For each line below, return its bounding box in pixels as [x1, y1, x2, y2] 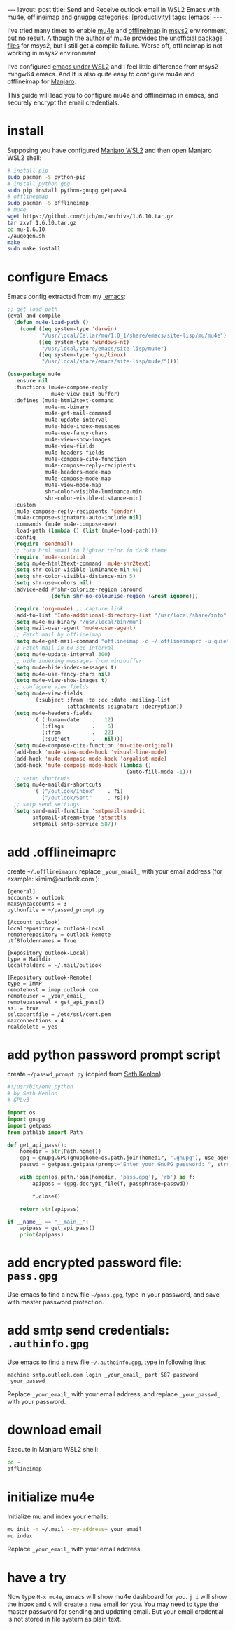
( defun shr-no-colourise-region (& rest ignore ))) [51, 592, 199, 599]
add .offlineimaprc [7, 844, 117, 860]
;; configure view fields [13, 683, 90, 690]
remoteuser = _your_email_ [7, 993, 86, 1000]
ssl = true [7, 1005, 39, 1012]
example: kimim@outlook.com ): [7, 875, 100, 883]
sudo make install [7, 246, 61, 253]
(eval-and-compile [7, 312, 61, 320]
